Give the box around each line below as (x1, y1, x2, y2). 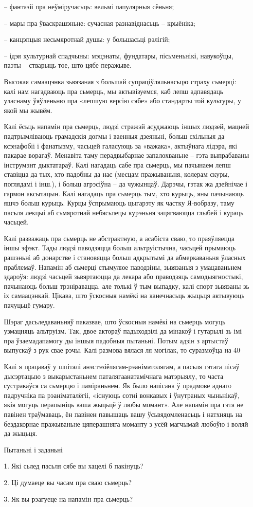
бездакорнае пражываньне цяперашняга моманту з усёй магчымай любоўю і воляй (4, 418, 248, 429)
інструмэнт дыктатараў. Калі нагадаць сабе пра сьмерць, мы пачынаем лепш (4, 159, 231, 169)
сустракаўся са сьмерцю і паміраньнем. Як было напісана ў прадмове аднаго (4, 380, 232, 391)
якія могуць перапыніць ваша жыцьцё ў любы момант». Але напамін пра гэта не (4, 399, 244, 410)
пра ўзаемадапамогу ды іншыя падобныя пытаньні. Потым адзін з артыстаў (4, 335, 228, 345)
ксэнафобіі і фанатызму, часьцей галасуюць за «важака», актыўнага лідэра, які (4, 140, 237, 150)
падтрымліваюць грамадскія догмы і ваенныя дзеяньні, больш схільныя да (4, 131, 225, 141)
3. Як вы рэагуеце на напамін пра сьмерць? (4, 493, 133, 504)
